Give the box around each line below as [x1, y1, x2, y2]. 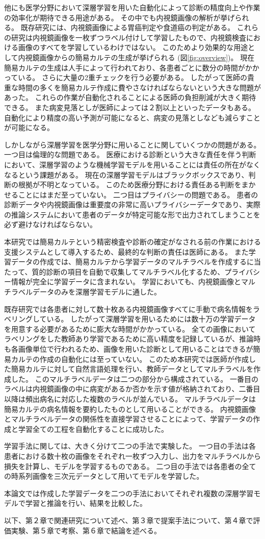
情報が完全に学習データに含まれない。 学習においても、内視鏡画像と [11, 276, 242, 287]
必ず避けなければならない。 [4, 219, 97, 230]
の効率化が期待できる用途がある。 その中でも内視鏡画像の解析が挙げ [4, 12, 235, 22]
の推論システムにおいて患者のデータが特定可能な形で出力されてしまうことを [4, 209, 260, 219]
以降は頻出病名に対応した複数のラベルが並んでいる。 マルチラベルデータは [4, 393, 256, 404]
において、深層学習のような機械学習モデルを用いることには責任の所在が [4, 159, 246, 169]
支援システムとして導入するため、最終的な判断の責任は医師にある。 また [4, 246, 249, 257]
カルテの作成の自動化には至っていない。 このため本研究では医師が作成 [11, 353, 249, 364]
